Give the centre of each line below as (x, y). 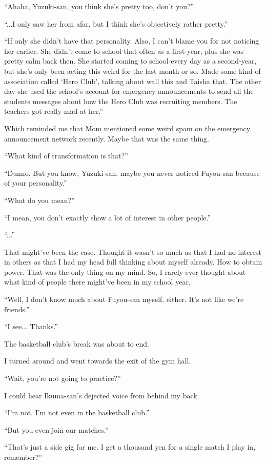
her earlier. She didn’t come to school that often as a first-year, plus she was (124, 51)
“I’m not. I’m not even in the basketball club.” (77, 412)
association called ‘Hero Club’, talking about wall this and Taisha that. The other (133, 81)
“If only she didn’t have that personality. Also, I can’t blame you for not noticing (132, 41)
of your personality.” (36, 183)
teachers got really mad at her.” (54, 111)
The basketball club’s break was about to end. (77, 343)
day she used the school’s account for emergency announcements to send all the (129, 91)
